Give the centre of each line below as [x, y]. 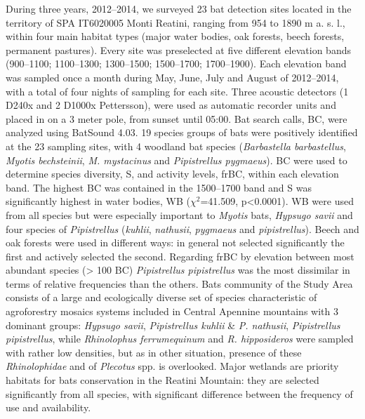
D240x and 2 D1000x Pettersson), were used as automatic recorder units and [171, 105]
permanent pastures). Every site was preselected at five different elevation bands [178, 49]
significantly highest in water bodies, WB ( [98, 201]
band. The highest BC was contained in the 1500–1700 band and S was [159, 187]
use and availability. [48, 407]
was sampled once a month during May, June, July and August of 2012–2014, [172, 77]
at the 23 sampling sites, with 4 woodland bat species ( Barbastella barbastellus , [176, 146]
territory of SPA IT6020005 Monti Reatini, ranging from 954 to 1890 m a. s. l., [175, 22]
